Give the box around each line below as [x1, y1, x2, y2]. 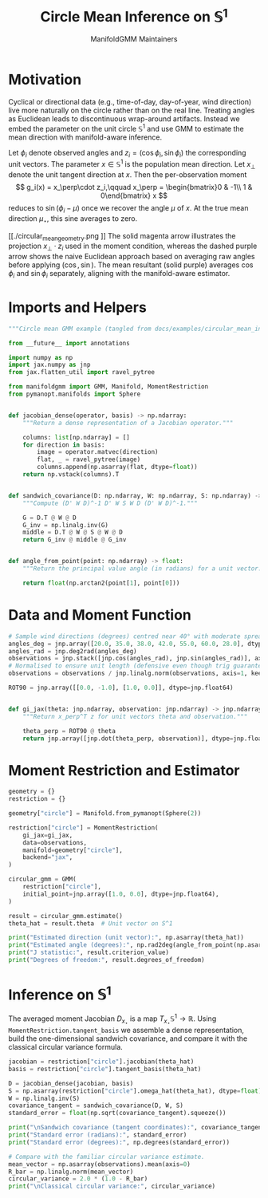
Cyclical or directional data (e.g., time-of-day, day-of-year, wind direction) [8, 97, 252, 107]
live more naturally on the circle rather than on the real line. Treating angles [8, 105, 255, 116]
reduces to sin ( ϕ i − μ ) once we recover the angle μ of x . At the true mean [8, 203, 249, 215]
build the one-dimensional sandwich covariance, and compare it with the [8, 1034, 248, 1043]
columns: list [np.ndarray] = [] [22, 433, 130, 441]
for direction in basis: [22, 440, 105, 449]
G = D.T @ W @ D [22, 514, 77, 522]
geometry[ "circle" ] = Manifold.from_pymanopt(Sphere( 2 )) [8, 810, 202, 818]
